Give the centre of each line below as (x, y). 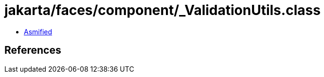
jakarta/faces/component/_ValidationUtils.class (162, 10)
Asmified (38, 31)
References (33, 50)
